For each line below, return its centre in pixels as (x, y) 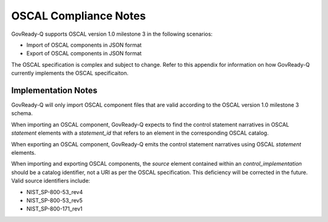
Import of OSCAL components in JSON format (84, 45)
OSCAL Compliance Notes (78, 16)
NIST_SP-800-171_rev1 (54, 209)
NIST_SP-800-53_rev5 (55, 200)
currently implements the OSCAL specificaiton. (70, 73)
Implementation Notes (54, 90)
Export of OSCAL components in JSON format (84, 53)
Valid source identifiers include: (51, 181)
